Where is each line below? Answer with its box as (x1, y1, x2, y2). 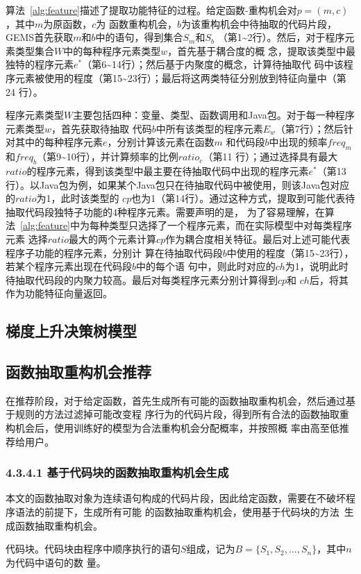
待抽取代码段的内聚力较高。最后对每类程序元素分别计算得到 (6, 272, 278, 287)
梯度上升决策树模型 (6, 320, 137, 341)
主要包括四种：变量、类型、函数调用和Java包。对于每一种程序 (73, 108, 355, 122)
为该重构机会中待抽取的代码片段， (181, 16, 337, 31)
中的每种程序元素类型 (63, 43, 161, 58)
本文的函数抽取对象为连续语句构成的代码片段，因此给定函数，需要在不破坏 (6, 491, 346, 505)
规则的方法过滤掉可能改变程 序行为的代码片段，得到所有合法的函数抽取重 (15, 407, 349, 421)
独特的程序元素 (6, 57, 74, 71)
